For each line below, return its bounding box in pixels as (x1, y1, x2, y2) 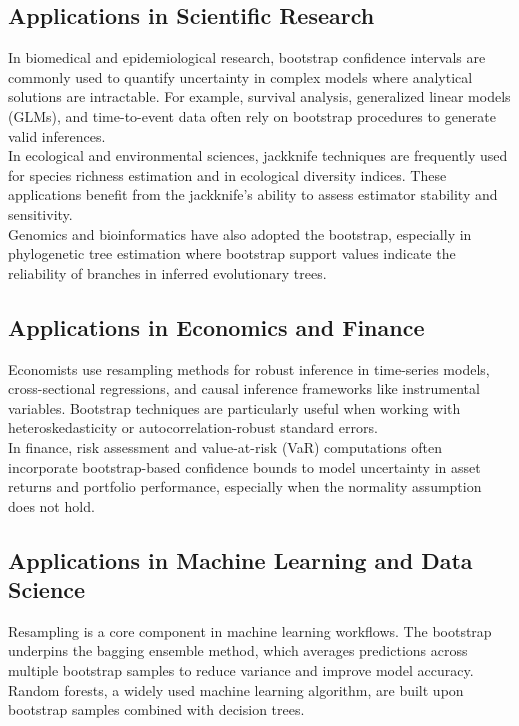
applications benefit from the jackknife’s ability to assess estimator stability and (8, 184, 498, 205)
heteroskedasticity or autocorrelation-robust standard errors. (8, 417, 378, 438)
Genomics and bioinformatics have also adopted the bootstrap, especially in (8, 223, 472, 244)
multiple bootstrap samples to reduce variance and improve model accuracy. (8, 660, 474, 681)
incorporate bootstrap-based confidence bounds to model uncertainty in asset (8, 456, 481, 477)
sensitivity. (8, 203, 73, 224)
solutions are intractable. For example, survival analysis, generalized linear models (8, 86, 511, 107)
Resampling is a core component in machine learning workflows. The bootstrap (8, 620, 492, 641)
